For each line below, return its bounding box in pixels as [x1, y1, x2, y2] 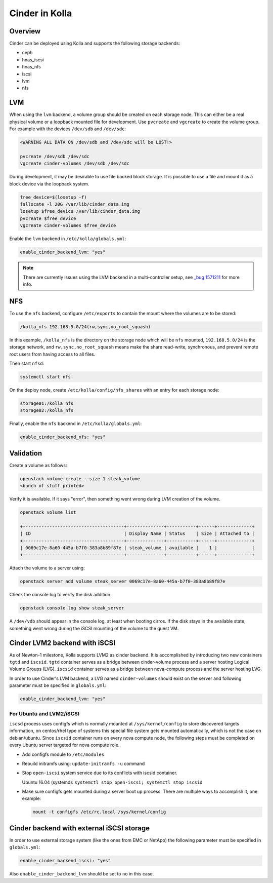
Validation [9, 449, 42, 457]
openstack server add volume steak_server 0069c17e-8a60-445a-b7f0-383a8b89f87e [20, 579, 225, 585]
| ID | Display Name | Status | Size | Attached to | [20, 531, 255, 536]
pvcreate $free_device [20, 215, 76, 221]
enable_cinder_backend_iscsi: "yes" [20, 858, 111, 864]
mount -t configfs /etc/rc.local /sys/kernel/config [32, 809, 166, 815]
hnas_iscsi [22, 56, 44, 63]
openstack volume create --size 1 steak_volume [20, 476, 140, 481]
